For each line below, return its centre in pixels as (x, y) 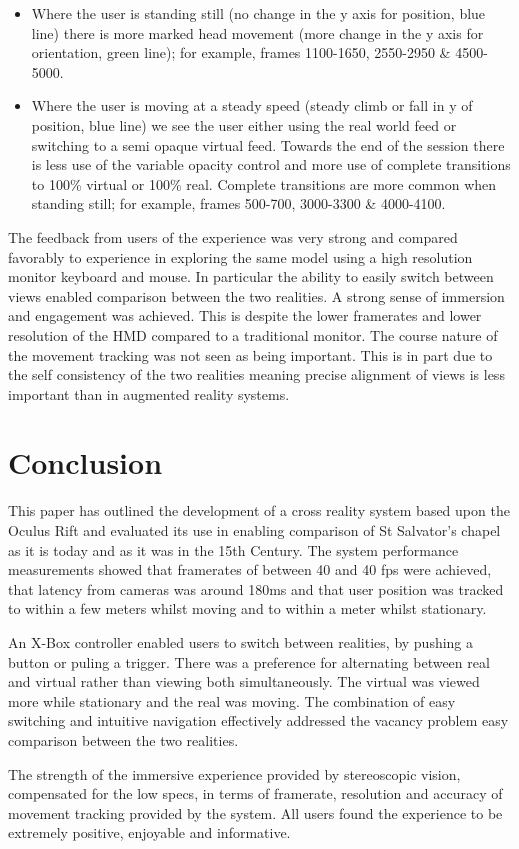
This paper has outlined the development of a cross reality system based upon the (259, 510)
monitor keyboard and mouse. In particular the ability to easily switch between (251, 276)
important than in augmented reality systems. (149, 393)
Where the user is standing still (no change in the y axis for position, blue (258, 13)
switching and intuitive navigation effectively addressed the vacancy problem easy (258, 720)
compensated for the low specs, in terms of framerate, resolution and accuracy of (255, 793)
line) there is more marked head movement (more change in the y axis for (257, 32)
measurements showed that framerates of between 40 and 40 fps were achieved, (250, 569)
